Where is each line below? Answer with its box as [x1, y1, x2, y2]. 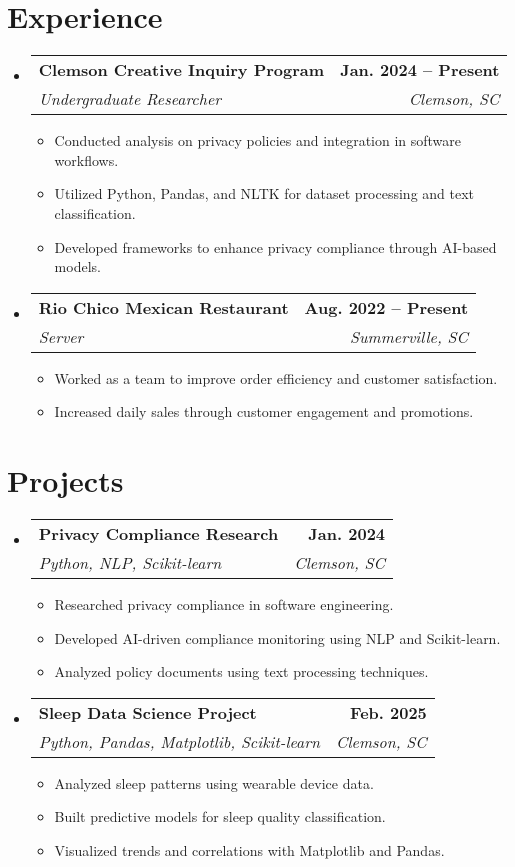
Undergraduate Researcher [38, 87, 222, 111]
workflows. [54, 149, 119, 170]
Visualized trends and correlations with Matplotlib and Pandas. [54, 839, 445, 860]
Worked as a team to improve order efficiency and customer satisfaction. [54, 367, 498, 388]
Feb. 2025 [350, 700, 427, 724]
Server [38, 324, 84, 348]
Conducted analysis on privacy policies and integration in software [54, 130, 462, 151]
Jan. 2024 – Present [340, 58, 500, 82]
